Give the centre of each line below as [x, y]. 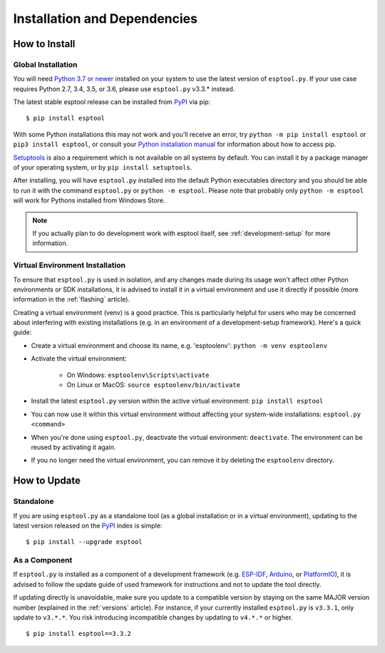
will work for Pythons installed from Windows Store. [89, 200]
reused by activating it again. [73, 447]
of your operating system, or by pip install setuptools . [103, 168]
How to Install [44, 44]
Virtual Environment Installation [70, 265]
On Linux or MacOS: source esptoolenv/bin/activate [153, 385]
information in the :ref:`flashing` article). [72, 299]
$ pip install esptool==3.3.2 [79, 634]
